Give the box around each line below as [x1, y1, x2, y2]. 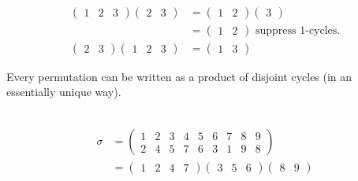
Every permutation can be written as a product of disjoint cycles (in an [6, 68, 352, 84]
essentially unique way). [6, 83, 121, 100]
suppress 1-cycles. [255, 24, 341, 36]
